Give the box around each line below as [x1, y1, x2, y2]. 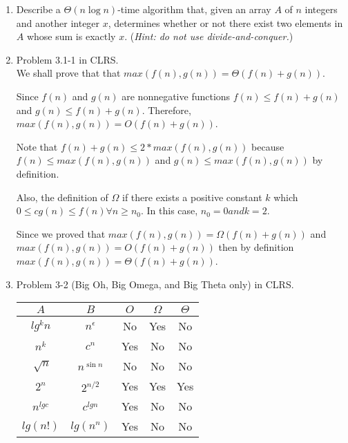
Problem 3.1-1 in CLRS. [16, 52, 119, 66]
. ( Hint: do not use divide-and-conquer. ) [124, 29, 293, 44]
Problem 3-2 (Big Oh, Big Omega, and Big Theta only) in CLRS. [16, 276, 294, 291]
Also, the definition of [16, 189, 108, 204]
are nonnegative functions [122, 88, 231, 103]
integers [304, 2, 338, 16]
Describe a [16, 2, 61, 16]
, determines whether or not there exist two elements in [108, 15, 343, 30]
